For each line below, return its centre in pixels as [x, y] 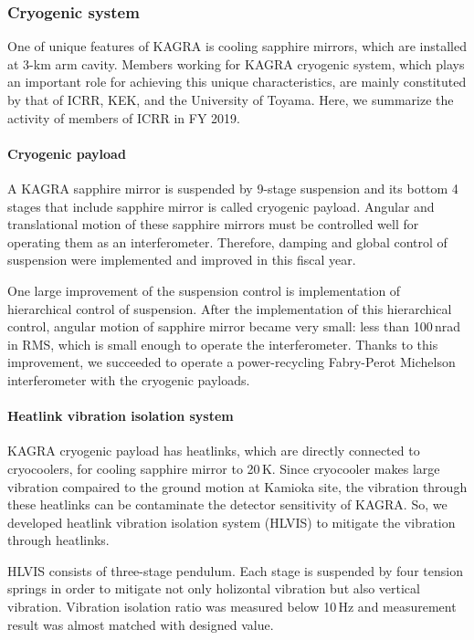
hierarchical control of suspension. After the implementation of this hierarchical [230, 308]
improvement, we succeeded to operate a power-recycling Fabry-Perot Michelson [232, 362]
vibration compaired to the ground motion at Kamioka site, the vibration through [237, 486]
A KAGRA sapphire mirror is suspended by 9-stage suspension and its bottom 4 [233, 188]
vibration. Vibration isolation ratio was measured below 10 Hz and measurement [232, 607]
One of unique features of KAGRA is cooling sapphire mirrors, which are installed [237, 46]
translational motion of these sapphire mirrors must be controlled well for [213, 224]
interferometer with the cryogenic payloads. [129, 379]
